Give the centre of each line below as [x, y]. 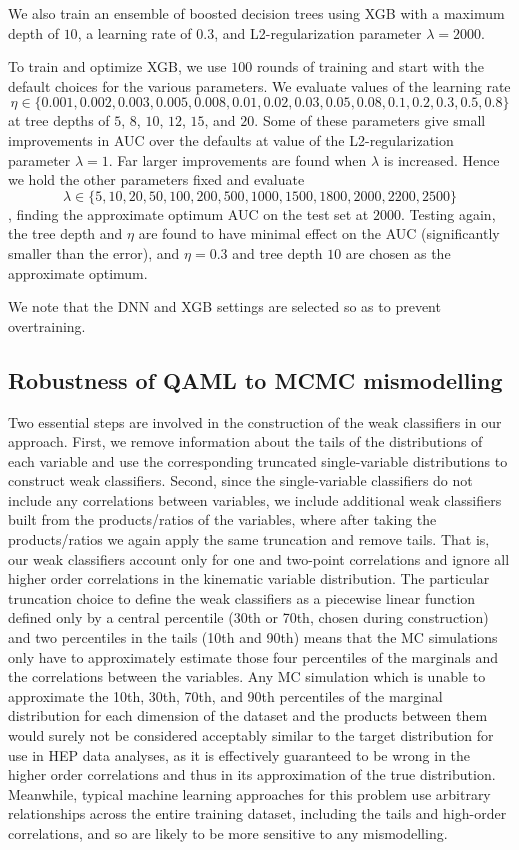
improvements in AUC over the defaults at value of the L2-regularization [231, 139]
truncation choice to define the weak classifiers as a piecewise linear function [242, 597]
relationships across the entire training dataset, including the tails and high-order [257, 813]
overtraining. [47, 325]
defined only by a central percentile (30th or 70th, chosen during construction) [248, 617]
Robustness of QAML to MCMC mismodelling [255, 379]
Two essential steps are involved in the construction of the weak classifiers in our [255, 421]
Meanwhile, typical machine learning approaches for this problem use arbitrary [249, 793]
